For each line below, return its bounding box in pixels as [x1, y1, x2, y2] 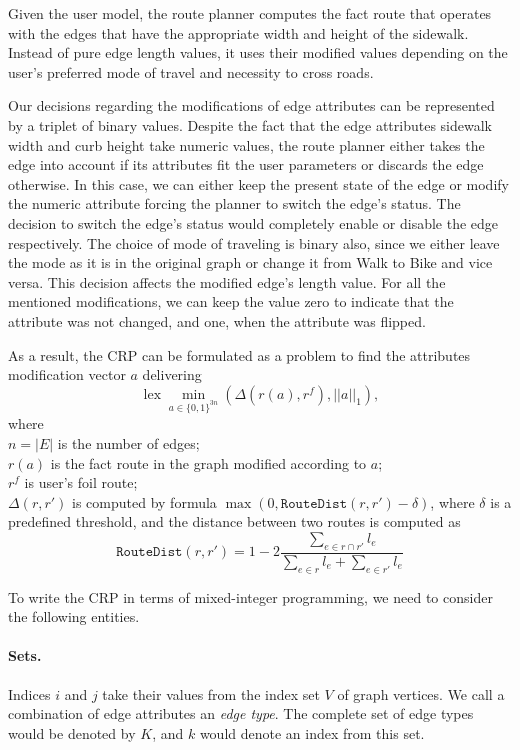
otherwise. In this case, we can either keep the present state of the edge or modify [8, 173, 509, 194]
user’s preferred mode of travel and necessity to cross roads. [8, 61, 374, 82]
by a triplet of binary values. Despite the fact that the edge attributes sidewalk [8, 114, 493, 135]
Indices [8, 683, 51, 704]
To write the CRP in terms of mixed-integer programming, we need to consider [8, 586, 493, 607]
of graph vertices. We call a [337, 683, 505, 704]
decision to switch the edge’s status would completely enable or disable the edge [8, 212, 499, 233]
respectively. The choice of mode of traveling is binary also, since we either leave [8, 232, 500, 253]
